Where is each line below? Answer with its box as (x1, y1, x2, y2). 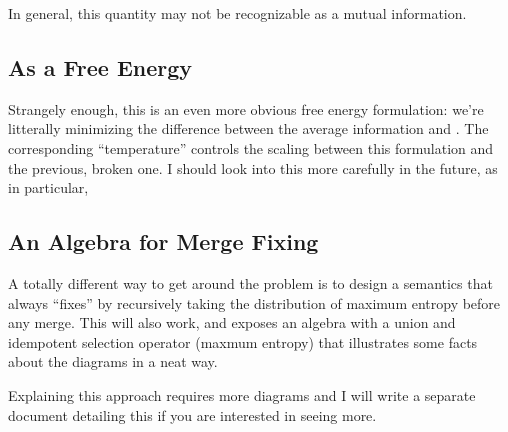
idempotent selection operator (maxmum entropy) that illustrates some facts (8, 331, 478, 352)
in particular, (8, 177, 89, 198)
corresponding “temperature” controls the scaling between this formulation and (8, 137, 494, 158)
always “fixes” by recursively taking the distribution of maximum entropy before (8, 292, 501, 313)
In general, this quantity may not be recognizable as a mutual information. (8, 3, 467, 23)
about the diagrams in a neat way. (8, 351, 218, 372)
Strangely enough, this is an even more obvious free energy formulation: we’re (8, 98, 484, 119)
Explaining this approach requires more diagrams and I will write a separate (8, 384, 476, 405)
